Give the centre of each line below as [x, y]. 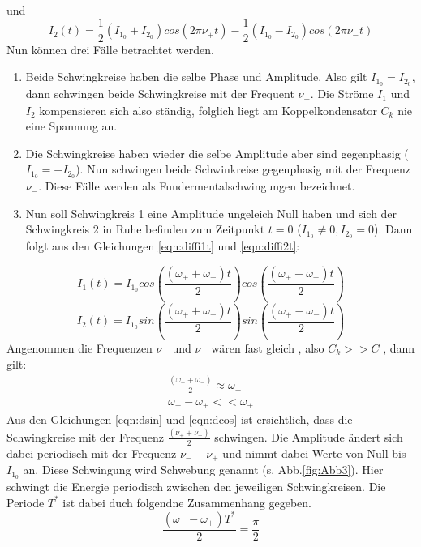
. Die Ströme [342, 94]
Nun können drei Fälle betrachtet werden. [110, 49]
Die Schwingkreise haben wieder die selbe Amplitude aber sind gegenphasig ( [217, 153]
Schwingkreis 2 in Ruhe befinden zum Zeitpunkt [145, 229]
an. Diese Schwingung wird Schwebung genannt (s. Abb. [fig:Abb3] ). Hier [203, 470]
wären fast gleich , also [268, 347]
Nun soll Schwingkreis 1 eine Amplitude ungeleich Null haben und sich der [211, 213]
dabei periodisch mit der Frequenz [92, 453]
